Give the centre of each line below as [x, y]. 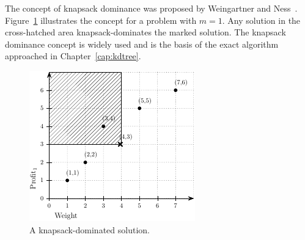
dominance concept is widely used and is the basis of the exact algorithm [142, 44]
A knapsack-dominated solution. [90, 229]
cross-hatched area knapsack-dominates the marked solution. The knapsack [145, 32]
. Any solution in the [261, 20]
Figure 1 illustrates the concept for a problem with [101, 20]
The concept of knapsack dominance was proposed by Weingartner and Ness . [151, 8]
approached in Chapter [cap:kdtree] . [73, 56]
